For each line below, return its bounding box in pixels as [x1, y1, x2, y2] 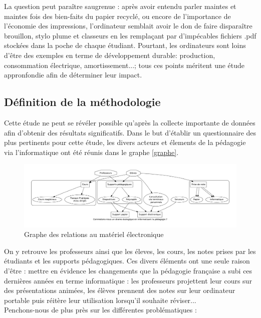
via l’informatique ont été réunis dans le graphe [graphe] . [4, 146, 179, 157]
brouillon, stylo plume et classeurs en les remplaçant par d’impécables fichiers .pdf [4, 30, 256, 40]
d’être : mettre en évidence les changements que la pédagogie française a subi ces [4, 265, 252, 275]
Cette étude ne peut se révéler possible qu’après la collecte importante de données [4, 117, 255, 127]
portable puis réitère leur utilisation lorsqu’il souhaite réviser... [4, 294, 196, 305]
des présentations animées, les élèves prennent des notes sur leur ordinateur [4, 285, 235, 295]
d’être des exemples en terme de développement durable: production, [4, 49, 215, 60]
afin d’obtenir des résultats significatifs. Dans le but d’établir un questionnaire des [4, 127, 256, 137]
